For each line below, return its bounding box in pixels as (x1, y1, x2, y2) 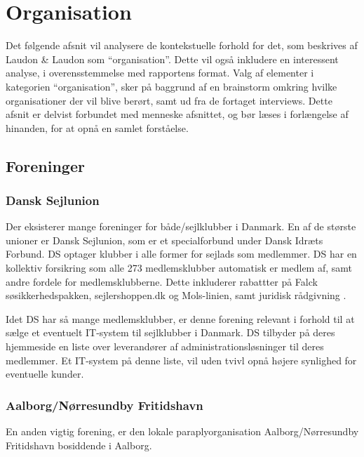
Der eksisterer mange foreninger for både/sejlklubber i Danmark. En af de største (6, 219, 356, 234)
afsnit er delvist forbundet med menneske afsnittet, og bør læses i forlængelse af (6, 107, 349, 121)
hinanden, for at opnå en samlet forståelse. (6, 120, 189, 135)
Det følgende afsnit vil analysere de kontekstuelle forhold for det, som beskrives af (6, 38, 358, 53)
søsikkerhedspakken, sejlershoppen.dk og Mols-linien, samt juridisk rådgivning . (6, 288, 346, 303)
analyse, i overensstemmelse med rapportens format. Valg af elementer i (6, 65, 314, 80)
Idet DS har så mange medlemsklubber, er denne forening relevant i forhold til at (6, 311, 355, 326)
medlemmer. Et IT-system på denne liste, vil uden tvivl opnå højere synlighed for (6, 352, 357, 367)
